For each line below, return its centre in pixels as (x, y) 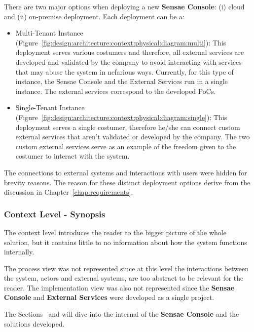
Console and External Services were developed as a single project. (109, 297)
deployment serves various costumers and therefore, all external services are (130, 52)
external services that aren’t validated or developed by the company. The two (133, 137)
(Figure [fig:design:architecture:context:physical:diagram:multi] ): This (121, 42)
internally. (19, 252)
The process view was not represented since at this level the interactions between (127, 268)
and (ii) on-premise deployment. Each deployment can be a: (94, 16)
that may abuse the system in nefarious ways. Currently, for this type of (125, 71)
